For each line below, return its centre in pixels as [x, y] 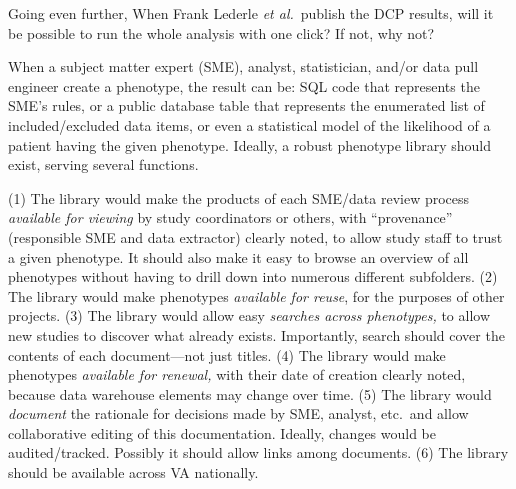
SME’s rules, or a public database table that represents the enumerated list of [246, 105]
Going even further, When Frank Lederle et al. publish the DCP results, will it [251, 13]
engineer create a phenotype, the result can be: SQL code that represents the [244, 85]
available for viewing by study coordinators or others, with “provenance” [230, 217]
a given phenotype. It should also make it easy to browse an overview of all [238, 256]
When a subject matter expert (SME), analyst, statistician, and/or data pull [243, 66]
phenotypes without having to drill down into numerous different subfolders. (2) [253, 276]
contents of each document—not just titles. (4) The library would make [227, 354]
